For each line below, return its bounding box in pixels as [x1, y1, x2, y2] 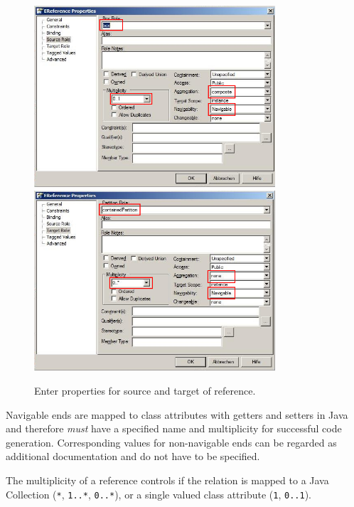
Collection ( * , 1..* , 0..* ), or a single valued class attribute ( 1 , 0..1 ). [6, 486, 311, 501]
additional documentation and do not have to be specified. [6, 449, 260, 464]
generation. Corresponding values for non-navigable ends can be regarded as [6, 434, 337, 449]
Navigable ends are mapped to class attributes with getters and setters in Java [6, 407, 348, 422]
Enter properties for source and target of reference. [34, 383, 256, 397]
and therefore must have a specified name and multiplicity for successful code [6, 421, 342, 436]
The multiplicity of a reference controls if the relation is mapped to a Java [6, 472, 329, 487]
